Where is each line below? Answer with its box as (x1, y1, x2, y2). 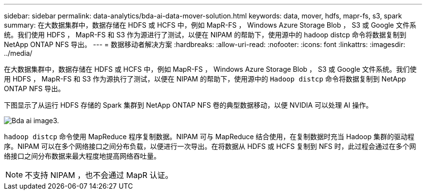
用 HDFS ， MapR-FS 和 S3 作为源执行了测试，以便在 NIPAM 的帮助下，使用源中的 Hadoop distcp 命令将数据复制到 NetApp (4, 75, 406, 83)
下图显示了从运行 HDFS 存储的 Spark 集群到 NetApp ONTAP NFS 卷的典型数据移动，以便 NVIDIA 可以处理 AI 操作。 (4, 101, 373, 109)
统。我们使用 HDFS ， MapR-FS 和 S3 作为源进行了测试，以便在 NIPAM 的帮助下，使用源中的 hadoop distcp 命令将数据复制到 (4, 31, 407, 39)
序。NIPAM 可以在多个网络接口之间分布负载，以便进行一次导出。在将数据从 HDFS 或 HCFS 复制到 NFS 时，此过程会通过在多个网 (4, 142, 416, 150)
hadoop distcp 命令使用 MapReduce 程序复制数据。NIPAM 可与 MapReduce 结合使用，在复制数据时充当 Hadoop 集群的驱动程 (4, 132, 414, 141)
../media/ (4, 49, 33, 57)
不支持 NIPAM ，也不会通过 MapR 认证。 (25, 170, 173, 180)
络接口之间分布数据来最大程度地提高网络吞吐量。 (4, 152, 160, 160)
